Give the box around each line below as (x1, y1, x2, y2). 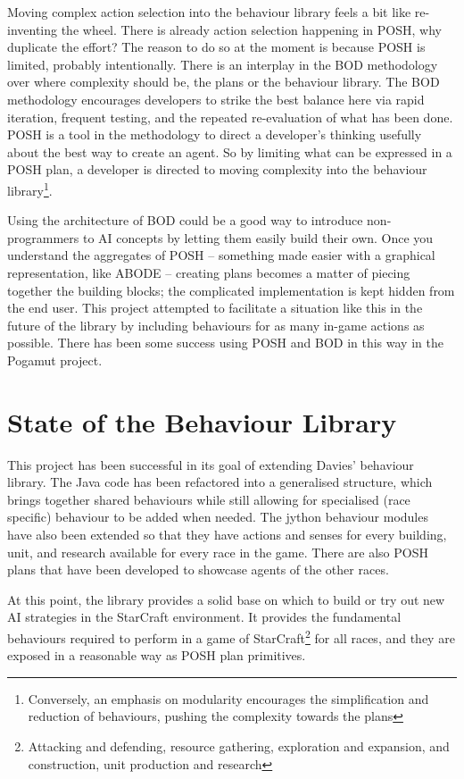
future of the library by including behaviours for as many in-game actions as (7, 315, 425, 334)
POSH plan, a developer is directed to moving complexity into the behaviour (7, 160, 427, 179)
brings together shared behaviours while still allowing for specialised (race (7, 490, 410, 508)
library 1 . (7, 178, 53, 199)
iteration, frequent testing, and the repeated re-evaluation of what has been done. (7, 107, 453, 126)
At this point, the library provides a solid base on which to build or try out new (7, 590, 445, 608)
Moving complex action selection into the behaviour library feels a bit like (7, 3, 411, 21)
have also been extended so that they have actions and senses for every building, (7, 525, 447, 544)
